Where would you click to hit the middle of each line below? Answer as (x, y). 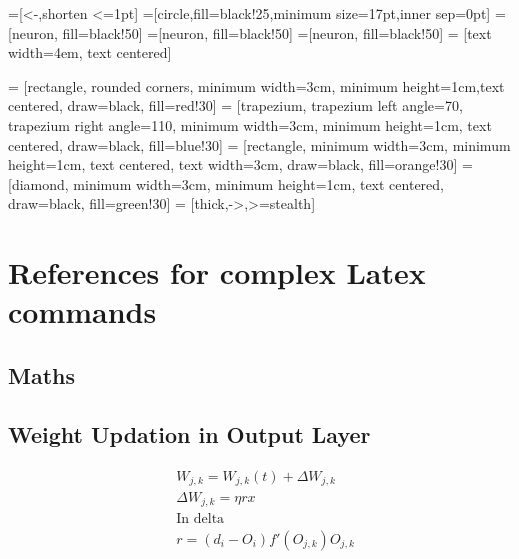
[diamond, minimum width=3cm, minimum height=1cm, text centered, (226, 183)
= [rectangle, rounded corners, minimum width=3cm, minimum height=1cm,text (256, 85)
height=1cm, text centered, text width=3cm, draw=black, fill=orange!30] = (240, 164)
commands (82, 311)
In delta (200, 519)
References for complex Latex (217, 272)
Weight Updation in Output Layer (189, 433)
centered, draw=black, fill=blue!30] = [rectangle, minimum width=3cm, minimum (259, 144)
